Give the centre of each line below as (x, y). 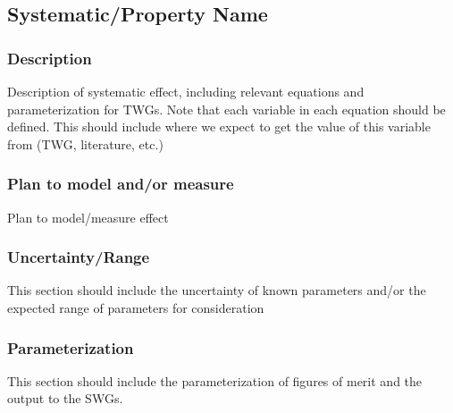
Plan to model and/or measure (121, 184)
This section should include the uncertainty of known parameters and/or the (217, 290)
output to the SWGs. (65, 398)
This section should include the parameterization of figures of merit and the (215, 380)
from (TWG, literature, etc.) (85, 143)
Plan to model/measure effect (88, 217)
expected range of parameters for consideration (136, 308)
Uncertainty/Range (79, 257)
